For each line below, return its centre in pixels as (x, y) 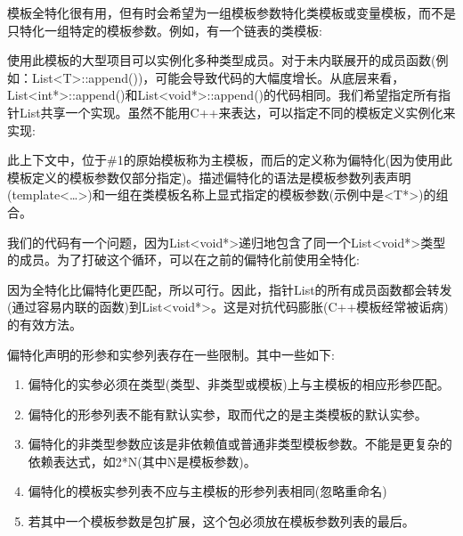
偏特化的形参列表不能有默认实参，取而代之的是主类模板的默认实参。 (227, 414)
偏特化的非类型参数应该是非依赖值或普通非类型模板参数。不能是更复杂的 (240, 444)
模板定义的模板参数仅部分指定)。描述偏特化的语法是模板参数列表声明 (209, 177)
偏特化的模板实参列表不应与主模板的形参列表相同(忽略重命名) (207, 491)
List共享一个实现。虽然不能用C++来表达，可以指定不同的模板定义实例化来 (237, 112)
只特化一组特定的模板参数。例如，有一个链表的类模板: (165, 30)
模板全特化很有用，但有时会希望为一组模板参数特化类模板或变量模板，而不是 (231, 12)
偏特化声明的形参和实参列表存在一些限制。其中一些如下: (171, 354)
